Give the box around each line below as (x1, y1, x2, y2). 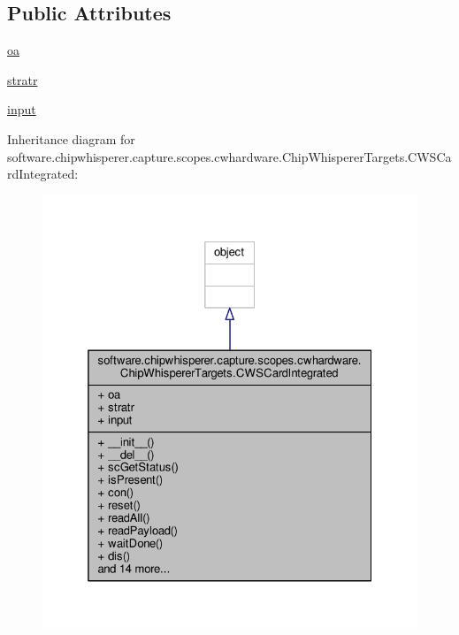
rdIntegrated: (7, 164, 79, 183)
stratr (7, 70, 38, 88)
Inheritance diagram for (7, 129, 135, 148)
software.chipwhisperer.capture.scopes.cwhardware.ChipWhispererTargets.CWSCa (7, 147, 452, 165)
